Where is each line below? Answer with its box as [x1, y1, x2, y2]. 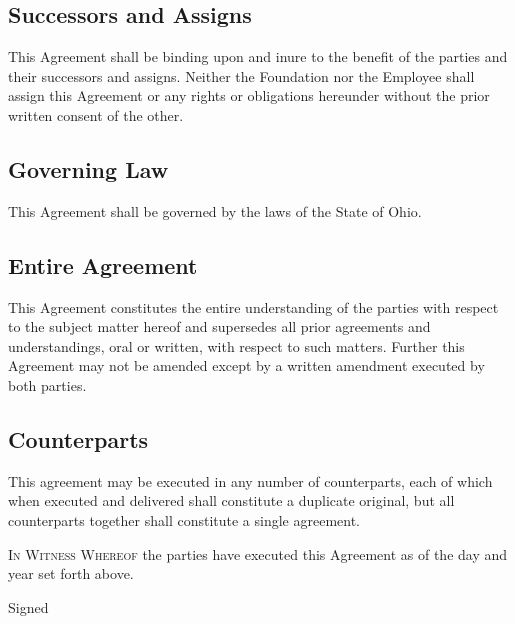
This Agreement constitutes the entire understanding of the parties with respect [8, 296, 499, 317]
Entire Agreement [8, 249, 198, 280]
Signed [8, 596, 49, 617]
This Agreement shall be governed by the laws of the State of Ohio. [8, 200, 422, 221]
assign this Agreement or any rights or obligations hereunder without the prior [8, 85, 490, 106]
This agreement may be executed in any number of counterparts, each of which [8, 470, 493, 491]
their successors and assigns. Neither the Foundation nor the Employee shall [8, 65, 475, 86]
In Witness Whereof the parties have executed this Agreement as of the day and [8, 543, 508, 564]
